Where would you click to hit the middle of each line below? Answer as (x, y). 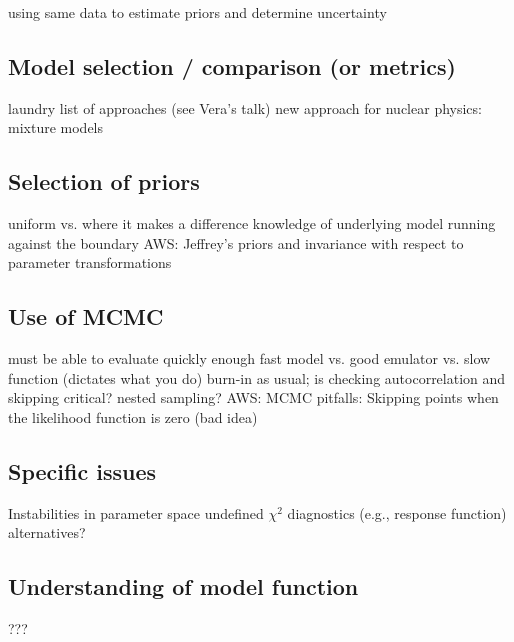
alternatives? (47, 532)
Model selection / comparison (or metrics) (232, 65)
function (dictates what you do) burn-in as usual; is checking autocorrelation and (257, 377)
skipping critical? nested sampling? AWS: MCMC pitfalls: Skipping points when (253, 397)
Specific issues (82, 470)
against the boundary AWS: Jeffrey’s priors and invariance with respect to (236, 242)
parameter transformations (90, 262)
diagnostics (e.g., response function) (397, 512)
